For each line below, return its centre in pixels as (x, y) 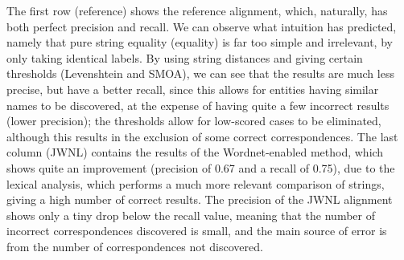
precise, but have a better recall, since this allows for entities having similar (193, 89)
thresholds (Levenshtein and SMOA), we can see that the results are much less (200, 73)
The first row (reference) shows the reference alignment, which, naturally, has (197, 10)
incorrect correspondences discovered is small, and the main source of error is (197, 231)
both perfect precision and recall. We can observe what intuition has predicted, (202, 26)
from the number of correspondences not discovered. (135, 246)
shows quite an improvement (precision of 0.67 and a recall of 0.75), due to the (201, 167)
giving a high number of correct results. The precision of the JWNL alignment (200, 199)
